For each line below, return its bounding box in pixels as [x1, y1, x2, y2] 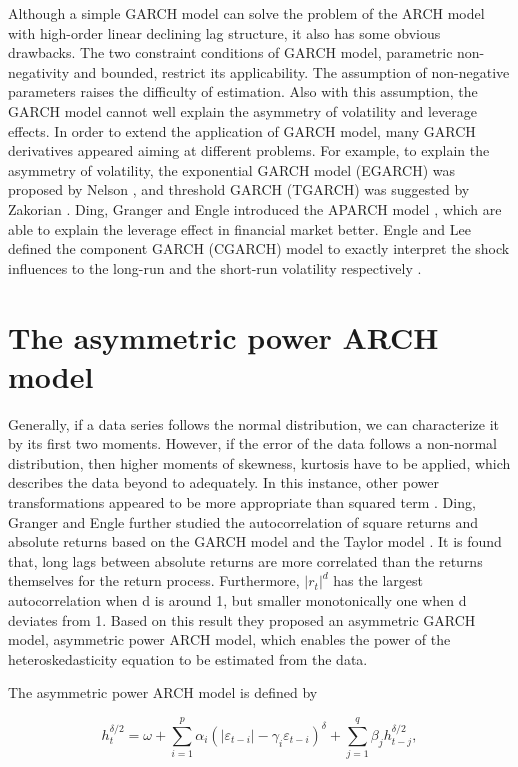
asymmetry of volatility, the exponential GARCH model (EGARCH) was [8, 159, 456, 180]
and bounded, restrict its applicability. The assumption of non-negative [73, 61, 510, 82]
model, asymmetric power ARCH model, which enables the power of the [8, 629, 451, 650]
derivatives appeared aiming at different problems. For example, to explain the [8, 140, 490, 161]
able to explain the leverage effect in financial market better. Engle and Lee [8, 218, 471, 239]
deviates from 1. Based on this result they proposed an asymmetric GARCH [8, 609, 476, 630]
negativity [8, 61, 70, 82]
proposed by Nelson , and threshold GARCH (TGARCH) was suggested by [8, 179, 470, 200]
